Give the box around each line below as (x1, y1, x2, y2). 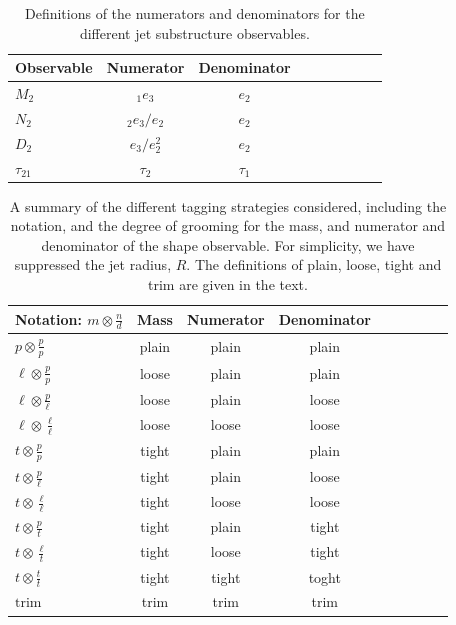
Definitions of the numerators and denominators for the (24, 3, 365, 23)
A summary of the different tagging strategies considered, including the (9, 195, 447, 216)
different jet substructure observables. (79, 22, 310, 43)
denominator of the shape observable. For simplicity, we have (41, 234, 415, 255)
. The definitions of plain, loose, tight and (186, 254, 442, 275)
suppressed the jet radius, (14, 254, 172, 275)
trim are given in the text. (148, 274, 308, 295)
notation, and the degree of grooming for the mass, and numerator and (10, 215, 446, 236)
